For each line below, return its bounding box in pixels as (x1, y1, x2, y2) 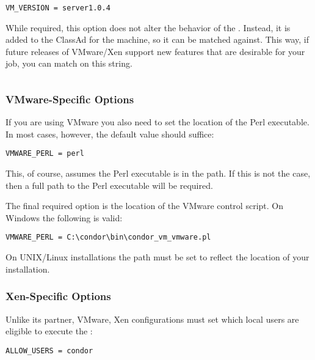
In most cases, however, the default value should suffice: (5, 127, 214, 140)
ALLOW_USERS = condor (5, 346, 93, 355)
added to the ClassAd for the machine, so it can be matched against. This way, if (5, 33, 309, 46)
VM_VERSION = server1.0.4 (5, 4, 110, 12)
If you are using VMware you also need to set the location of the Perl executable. (5, 116, 310, 128)
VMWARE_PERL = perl (5, 149, 84, 158)
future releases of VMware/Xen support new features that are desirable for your (5, 45, 305, 57)
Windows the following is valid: (5, 211, 123, 224)
